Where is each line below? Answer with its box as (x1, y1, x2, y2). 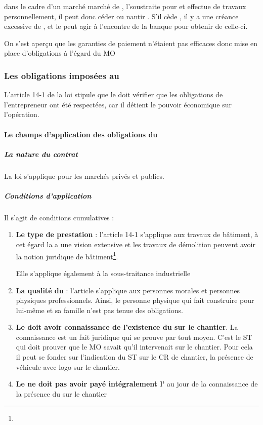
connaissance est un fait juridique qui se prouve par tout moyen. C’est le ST (16, 331, 252, 342)
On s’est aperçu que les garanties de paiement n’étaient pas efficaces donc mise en (4, 37, 258, 48)
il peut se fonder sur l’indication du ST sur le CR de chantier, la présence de (16, 352, 253, 362)
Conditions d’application (4, 190, 92, 201)
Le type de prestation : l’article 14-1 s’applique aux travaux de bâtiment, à (16, 229, 258, 240)
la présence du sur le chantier (16, 388, 107, 399)
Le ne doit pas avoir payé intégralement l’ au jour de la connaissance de (16, 378, 258, 389)
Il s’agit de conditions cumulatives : (4, 212, 114, 222)
